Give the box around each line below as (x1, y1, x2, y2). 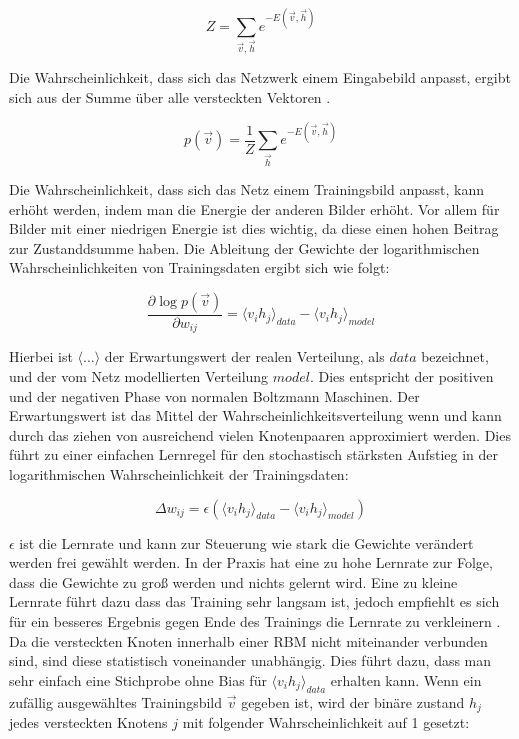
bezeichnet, (421, 346, 489, 367)
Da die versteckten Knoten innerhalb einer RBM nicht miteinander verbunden (9, 630, 488, 651)
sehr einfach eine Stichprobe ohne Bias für (9, 669, 267, 690)
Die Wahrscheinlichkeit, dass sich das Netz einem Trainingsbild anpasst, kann (9, 178, 484, 199)
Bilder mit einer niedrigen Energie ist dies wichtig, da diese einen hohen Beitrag (9, 218, 499, 239)
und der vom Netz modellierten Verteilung (9, 366, 269, 387)
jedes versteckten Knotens (9, 711, 168, 732)
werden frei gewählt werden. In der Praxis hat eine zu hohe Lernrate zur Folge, (9, 552, 493, 573)
